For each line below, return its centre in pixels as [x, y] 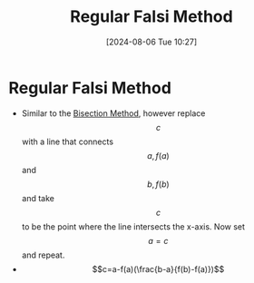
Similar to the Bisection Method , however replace [113, 113]
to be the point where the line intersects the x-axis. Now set [133, 226]
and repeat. [43, 255]
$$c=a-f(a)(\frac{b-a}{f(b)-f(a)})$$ [158, 268]
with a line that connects [68, 141]
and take [38, 198]
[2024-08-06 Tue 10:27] [151, 42]
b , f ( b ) [158, 184]
